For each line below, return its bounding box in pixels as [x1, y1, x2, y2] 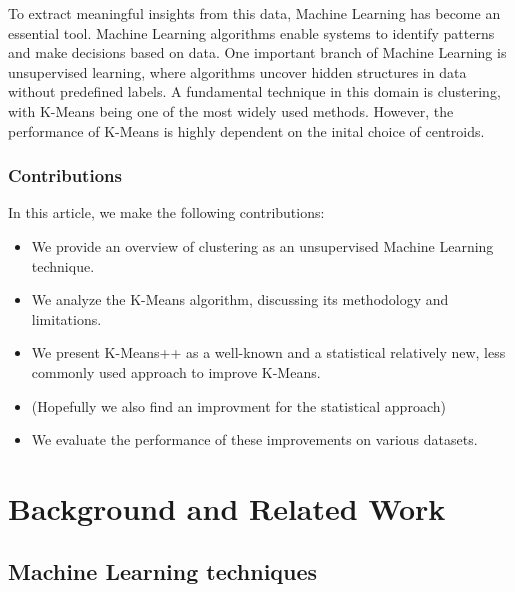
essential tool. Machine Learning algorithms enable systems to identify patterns [8, 22, 495, 43]
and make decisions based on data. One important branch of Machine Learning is [8, 42, 507, 63]
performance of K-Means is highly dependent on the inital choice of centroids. [8, 120, 485, 141]
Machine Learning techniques [8, 556, 318, 587]
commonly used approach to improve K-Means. [31, 361, 321, 382]
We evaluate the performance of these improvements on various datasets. [31, 429, 478, 450]
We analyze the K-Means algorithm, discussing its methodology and [31, 289, 449, 310]
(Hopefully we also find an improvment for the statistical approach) [31, 395, 446, 416]
